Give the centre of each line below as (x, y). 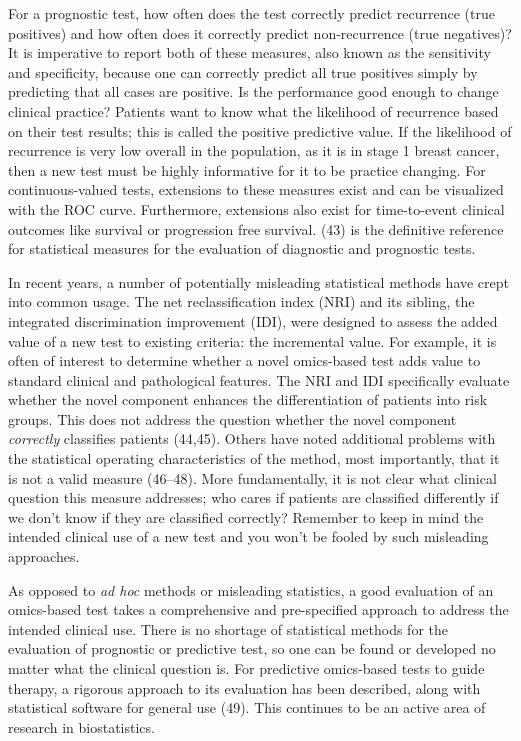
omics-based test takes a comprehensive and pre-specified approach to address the (258, 609)
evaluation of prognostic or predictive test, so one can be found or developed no (252, 648)
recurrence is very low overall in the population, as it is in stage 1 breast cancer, (254, 150)
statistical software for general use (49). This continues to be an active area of (247, 707)
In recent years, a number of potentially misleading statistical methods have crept (259, 281)
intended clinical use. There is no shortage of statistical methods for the (228, 628)
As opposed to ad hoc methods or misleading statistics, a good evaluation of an (251, 589)
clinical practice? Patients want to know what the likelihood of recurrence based (253, 110)
